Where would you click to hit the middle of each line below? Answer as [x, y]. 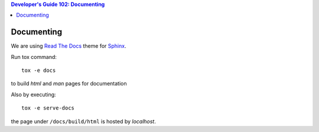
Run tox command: [34, 57]
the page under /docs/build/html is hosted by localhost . [83, 121]
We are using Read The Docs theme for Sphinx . [69, 46]
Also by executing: [33, 94]
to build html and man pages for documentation [69, 84]
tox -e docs [39, 70]
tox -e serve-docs [48, 108]
